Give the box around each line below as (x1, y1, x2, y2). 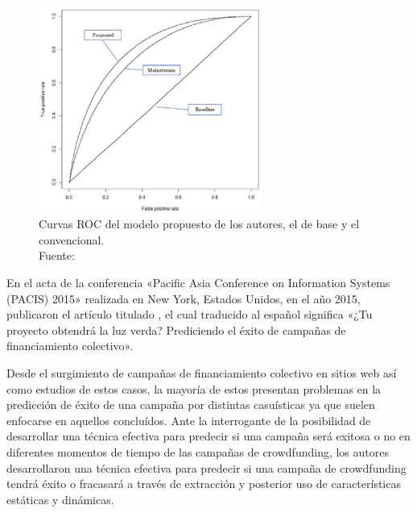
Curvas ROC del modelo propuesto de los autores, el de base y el (39, 215, 360, 232)
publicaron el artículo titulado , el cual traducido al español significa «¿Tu (6, 306, 373, 323)
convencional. (39, 231, 105, 248)
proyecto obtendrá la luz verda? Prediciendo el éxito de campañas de (6, 321, 346, 338)
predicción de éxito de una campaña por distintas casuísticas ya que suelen (6, 396, 375, 413)
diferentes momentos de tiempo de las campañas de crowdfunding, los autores (6, 443, 389, 460)
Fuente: (39, 247, 75, 264)
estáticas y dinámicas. (6, 490, 114, 507)
